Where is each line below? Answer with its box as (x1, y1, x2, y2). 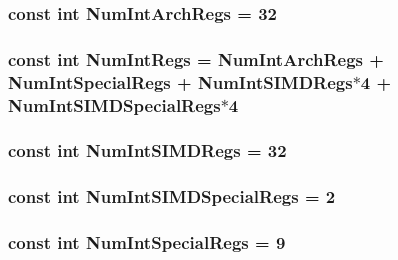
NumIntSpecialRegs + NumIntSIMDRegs (8, 69, 353, 94)
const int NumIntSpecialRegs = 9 (8, 230, 286, 255)
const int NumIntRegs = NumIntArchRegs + (8, 46, 384, 71)
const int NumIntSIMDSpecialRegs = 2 (8, 184, 336, 209)
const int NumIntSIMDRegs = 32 (8, 138, 287, 163)
